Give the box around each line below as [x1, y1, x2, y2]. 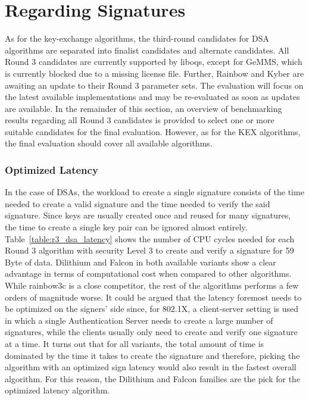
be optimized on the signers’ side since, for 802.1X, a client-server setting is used [5, 302, 299, 315]
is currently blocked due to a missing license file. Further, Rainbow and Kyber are [5, 67, 304, 79]
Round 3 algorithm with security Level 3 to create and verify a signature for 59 [5, 244, 294, 257]
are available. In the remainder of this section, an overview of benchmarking [5, 102, 282, 114]
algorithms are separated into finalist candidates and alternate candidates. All [5, 43, 289, 56]
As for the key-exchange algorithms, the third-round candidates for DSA [5, 32, 269, 45]
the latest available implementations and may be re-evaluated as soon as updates [5, 90, 300, 103]
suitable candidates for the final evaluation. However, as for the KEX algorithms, [5, 125, 301, 137]
